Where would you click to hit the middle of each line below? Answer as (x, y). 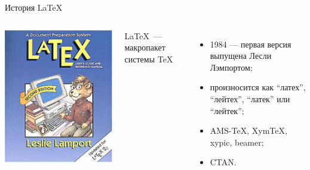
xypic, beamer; (237, 142)
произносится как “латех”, (258, 87)
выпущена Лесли (241, 56)
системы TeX (149, 59)
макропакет (145, 47)
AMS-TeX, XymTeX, (248, 130)
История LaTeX (34, 7)
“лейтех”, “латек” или (250, 98)
